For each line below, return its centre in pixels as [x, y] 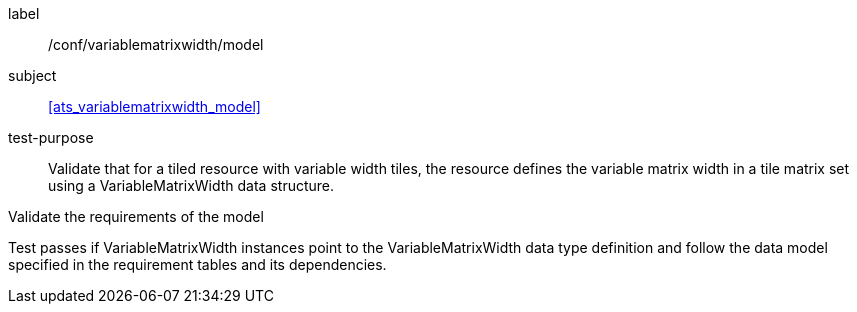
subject [32, 75]
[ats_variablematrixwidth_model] [154, 106]
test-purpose [51, 137]
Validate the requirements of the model [136, 216]
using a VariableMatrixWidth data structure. [191, 185]
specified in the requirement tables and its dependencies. [197, 264]
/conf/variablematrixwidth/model [156, 44]
